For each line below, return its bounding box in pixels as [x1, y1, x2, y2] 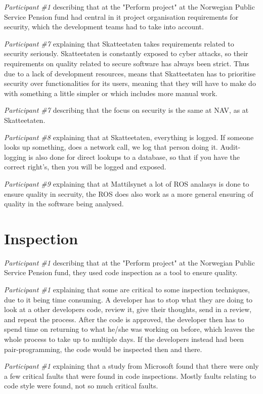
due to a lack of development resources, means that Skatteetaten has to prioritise [4, 68, 256, 78]
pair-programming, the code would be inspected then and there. [4, 343, 202, 354]
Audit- [220, 142, 241, 152]
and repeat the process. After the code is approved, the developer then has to [4, 314, 244, 324]
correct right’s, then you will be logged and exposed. [4, 161, 166, 172]
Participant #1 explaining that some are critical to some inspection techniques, [4, 284, 250, 294]
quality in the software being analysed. [4, 198, 124, 209]
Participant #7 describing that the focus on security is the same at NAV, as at [4, 105, 249, 115]
